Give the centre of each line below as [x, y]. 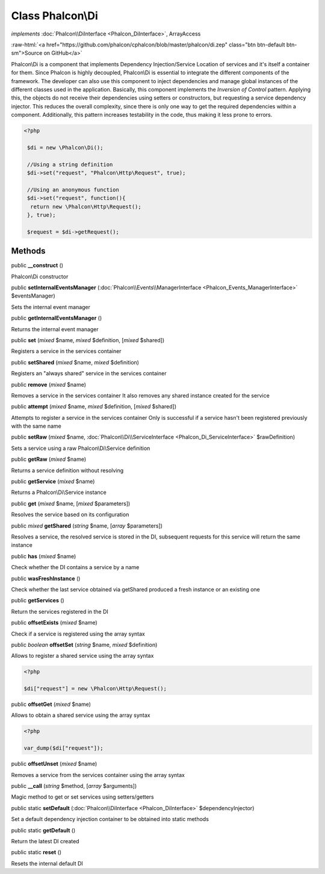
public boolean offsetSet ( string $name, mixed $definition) [84, 645]
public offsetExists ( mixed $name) [54, 623]
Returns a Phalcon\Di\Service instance [59, 492]
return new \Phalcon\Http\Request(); [86, 207]
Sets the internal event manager [51, 307]
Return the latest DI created [45, 841]
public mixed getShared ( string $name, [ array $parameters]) [87, 526]
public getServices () [38, 601]
